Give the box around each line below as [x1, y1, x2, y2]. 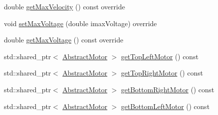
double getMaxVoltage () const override [4, 35, 124, 45]
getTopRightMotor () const [121, 68, 203, 78]
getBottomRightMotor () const [121, 84, 215, 94]
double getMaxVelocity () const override [4, 1, 125, 11]
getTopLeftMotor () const [121, 51, 199, 61]
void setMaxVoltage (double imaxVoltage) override [4, 18, 157, 28]
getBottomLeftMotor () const [121, 101, 210, 111]
